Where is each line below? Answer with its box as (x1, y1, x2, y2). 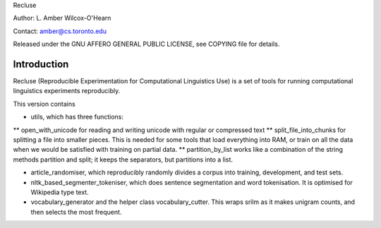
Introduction (13, 58, 69, 70)
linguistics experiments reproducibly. (13, 87, 121, 95)
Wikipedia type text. (30, 188, 89, 196)
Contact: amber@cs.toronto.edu (13, 27, 107, 35)
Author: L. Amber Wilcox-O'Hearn (13, 14, 111, 23)
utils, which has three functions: (30, 113, 123, 121)
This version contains (13, 100, 75, 108)
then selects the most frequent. (30, 208, 122, 216)
